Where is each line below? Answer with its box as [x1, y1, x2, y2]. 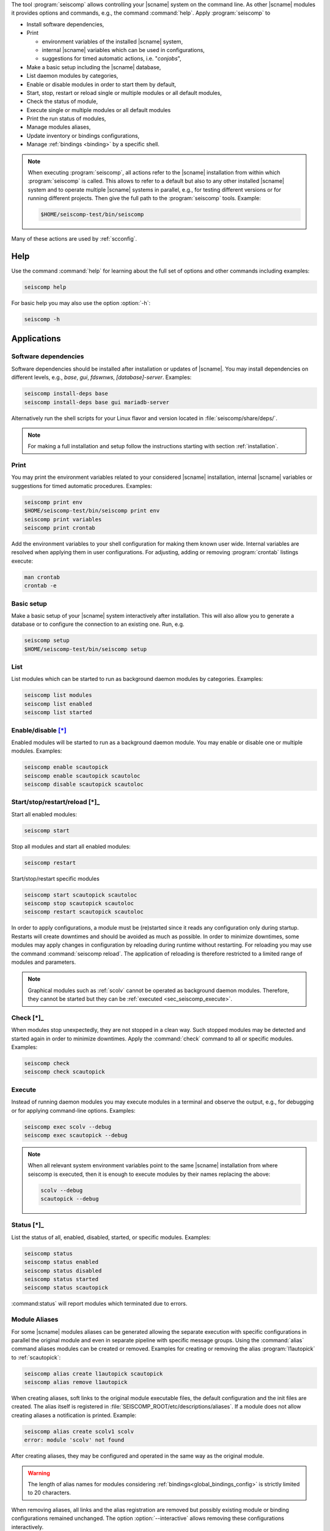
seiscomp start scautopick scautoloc [24, 891, 137, 898]
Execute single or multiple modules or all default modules [26, 106, 171, 113]
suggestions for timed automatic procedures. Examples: [11, 482, 152, 489]
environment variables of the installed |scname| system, [42, 37, 183, 45]
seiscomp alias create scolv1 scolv [24, 1428, 134, 1435]
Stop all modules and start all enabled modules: [11, 843, 131, 850]
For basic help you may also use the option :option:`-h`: [11, 299, 151, 307]
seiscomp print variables [24, 516, 102, 523]
